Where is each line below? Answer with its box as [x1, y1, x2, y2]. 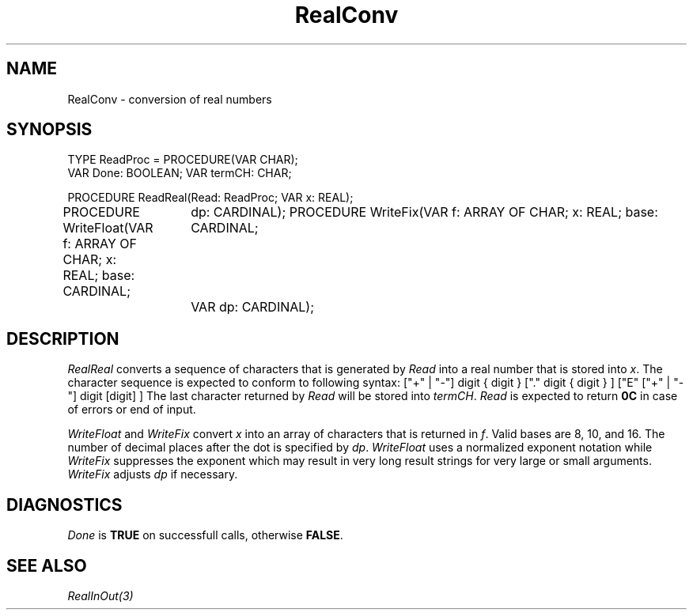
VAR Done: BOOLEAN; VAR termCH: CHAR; [67, 166, 292, 180]
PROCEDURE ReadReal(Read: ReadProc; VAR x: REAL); [67, 191, 354, 205]
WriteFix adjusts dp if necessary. [67, 467, 238, 482]
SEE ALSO [6, 555, 87, 576]
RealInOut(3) [67, 588, 134, 603]
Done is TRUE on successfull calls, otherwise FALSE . [67, 528, 343, 542]
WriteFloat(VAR [62, 220, 153, 236]
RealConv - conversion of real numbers [67, 92, 272, 106]
